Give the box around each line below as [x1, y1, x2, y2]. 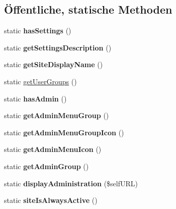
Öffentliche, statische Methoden [4, 2, 172, 17]
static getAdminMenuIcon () [4, 144, 102, 154]
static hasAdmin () [4, 93, 67, 103]
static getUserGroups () [4, 76, 77, 86]
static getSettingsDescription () [4, 42, 112, 53]
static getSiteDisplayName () [4, 59, 103, 70]
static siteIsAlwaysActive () [4, 195, 98, 205]
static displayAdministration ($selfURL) [4, 178, 138, 188]
